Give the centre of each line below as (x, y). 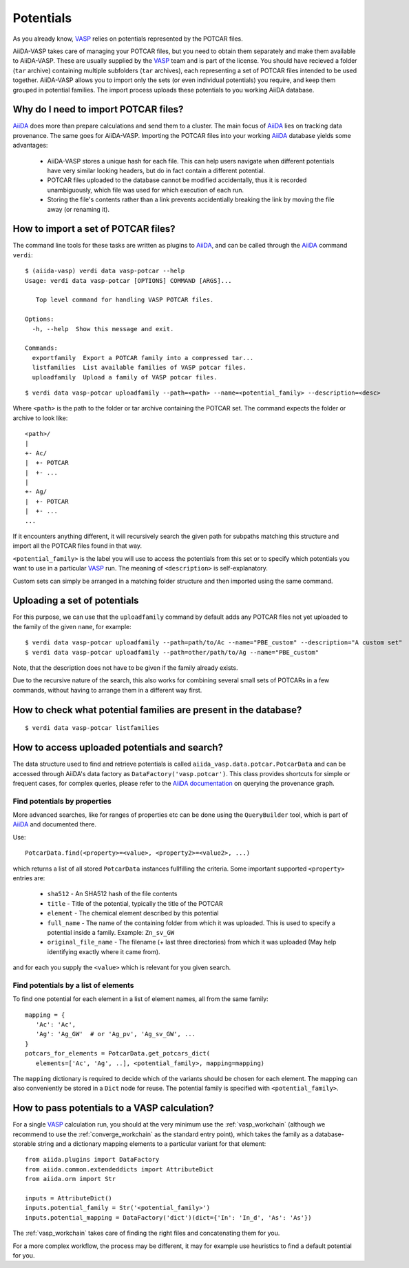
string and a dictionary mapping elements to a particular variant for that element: (152, 1144)
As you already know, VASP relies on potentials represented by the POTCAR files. (128, 39)
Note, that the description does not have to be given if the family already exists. (125, 668)
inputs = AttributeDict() (69, 1198)
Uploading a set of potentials (76, 601)
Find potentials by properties (62, 801)
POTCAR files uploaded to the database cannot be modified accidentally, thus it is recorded (177, 180)
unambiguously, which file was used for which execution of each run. (146, 190)
